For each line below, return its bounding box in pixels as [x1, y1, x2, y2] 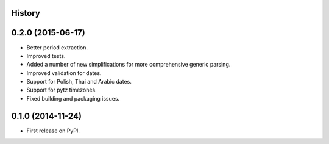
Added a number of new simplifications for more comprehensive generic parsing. [26, 61, 231, 68]
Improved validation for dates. [26, 69, 102, 76]
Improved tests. [26, 52, 66, 59]
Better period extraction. [26, 43, 88, 51]
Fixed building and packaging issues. [26, 95, 120, 102]
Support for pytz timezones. [26, 86, 97, 94]
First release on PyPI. [26, 127, 80, 134]
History [11, 8, 41, 18]
